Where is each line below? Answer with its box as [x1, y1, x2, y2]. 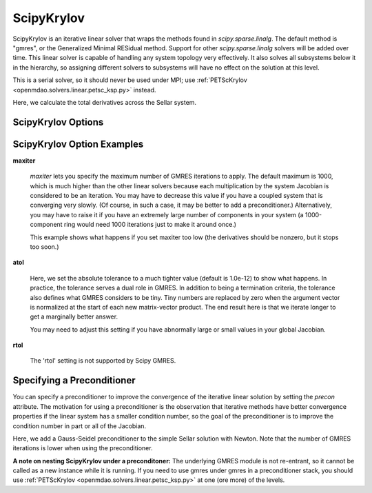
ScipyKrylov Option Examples [12, 138, 144, 150]
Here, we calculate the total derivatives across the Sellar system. [12, 98, 196, 106]
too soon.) [30, 242, 59, 251]
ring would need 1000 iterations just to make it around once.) [63, 221, 237, 229]
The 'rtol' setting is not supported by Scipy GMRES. [30, 356, 176, 365]
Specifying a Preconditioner [12, 374, 136, 386]
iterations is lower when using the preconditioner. [12, 444, 153, 452]
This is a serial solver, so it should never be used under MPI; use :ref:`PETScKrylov [12, 76, 247, 84]
